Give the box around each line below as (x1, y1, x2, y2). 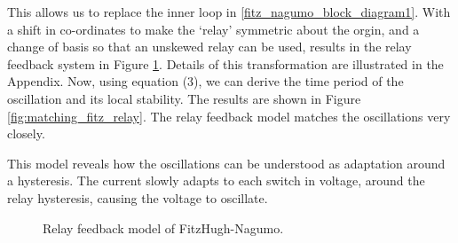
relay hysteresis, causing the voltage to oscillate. (7, 188, 268, 207)
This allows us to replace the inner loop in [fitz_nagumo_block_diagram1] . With (7, 3, 451, 20)
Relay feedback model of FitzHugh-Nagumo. (43, 218, 284, 237)
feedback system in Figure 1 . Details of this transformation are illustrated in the (7, 54, 444, 73)
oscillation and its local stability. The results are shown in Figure (7, 89, 361, 107)
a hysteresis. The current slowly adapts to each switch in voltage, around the (7, 171, 425, 190)
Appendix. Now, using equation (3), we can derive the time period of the (7, 72, 404, 90)
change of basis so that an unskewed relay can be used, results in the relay (7, 37, 412, 56)
